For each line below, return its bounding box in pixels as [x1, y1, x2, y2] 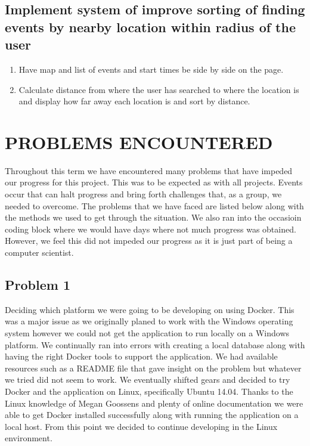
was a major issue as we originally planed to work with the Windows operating [5, 315, 293, 327]
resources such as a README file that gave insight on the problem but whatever [5, 361, 302, 374]
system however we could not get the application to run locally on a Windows [5, 327, 290, 339]
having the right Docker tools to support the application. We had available [5, 350, 278, 363]
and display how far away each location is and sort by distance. [18, 95, 250, 107]
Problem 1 [5, 275, 70, 294]
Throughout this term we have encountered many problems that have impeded [5, 164, 293, 176]
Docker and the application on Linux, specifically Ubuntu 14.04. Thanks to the [5, 385, 293, 397]
